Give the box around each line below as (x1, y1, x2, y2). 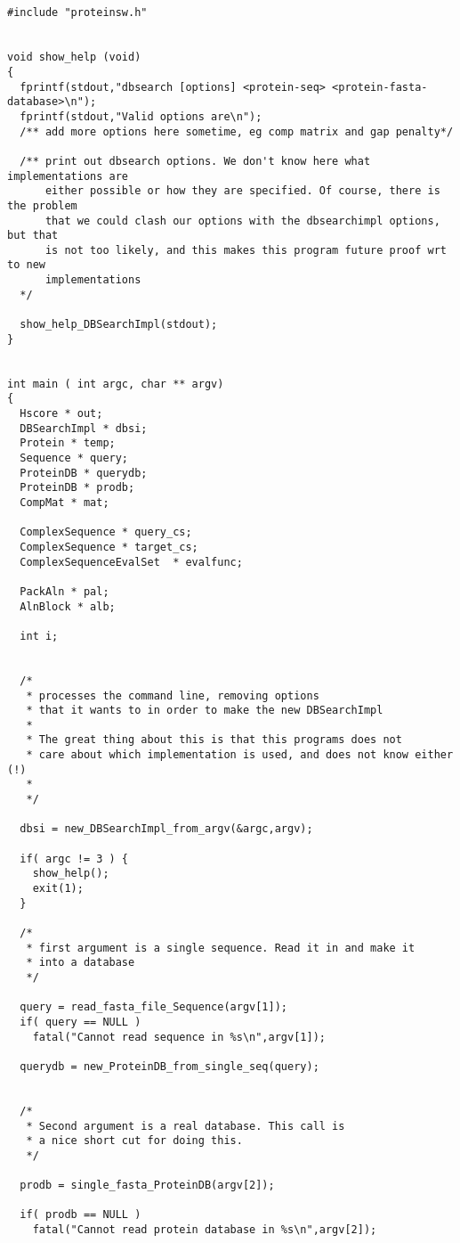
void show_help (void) (7, 51, 141, 64)
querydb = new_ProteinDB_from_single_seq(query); (20, 1059, 319, 1073)
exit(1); (32, 882, 84, 895)
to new (7, 258, 45, 272)
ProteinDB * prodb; (20, 481, 135, 495)
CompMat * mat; (20, 495, 109, 509)
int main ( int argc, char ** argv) (7, 377, 224, 390)
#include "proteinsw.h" (7, 6, 148, 20)
